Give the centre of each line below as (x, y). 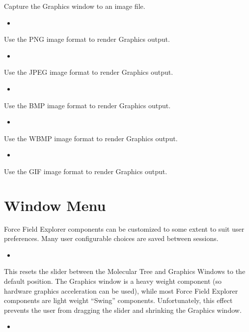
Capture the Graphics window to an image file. (75, 6)
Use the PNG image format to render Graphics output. (87, 39)
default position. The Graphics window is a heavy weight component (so (113, 281)
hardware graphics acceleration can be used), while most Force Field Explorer (121, 290)
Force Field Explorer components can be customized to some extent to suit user (124, 228)
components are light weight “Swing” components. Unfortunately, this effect (118, 300)
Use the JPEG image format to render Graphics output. (89, 72)
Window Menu (55, 205)
